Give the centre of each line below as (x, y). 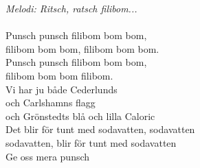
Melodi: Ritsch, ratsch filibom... (71, 8)
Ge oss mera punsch (48, 156)
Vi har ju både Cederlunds (62, 89)
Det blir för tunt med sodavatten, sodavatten (100, 129)
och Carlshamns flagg (51, 103)
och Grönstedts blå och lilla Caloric (80, 116)
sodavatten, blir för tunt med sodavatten (91, 142)
